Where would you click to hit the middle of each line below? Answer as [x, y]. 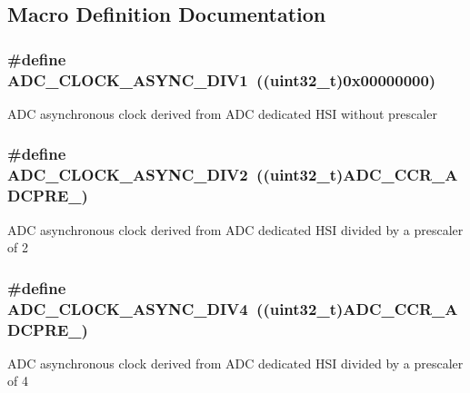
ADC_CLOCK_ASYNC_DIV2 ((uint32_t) [175, 175]
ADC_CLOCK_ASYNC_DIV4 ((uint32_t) [175, 308]
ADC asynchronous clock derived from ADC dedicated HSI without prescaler [222, 113]
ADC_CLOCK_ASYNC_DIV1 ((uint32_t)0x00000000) [222, 79]
